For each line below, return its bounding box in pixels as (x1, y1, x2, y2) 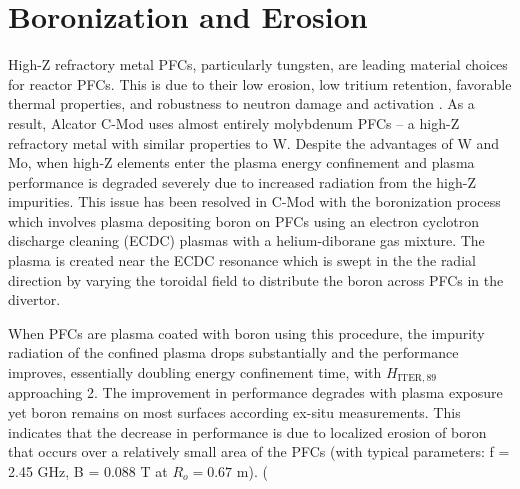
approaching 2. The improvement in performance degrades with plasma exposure (8, 382, 503, 403)
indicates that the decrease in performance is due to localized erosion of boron (8, 421, 487, 442)
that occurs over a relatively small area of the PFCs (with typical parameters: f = (8, 441, 510, 462)
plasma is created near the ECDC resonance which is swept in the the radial (8, 250, 476, 271)
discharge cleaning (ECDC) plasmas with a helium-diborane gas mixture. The (8, 230, 485, 251)
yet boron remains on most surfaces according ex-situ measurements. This (8, 402, 461, 423)
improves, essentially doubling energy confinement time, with (8, 362, 382, 383)
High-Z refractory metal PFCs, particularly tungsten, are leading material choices (8, 54, 508, 75)
